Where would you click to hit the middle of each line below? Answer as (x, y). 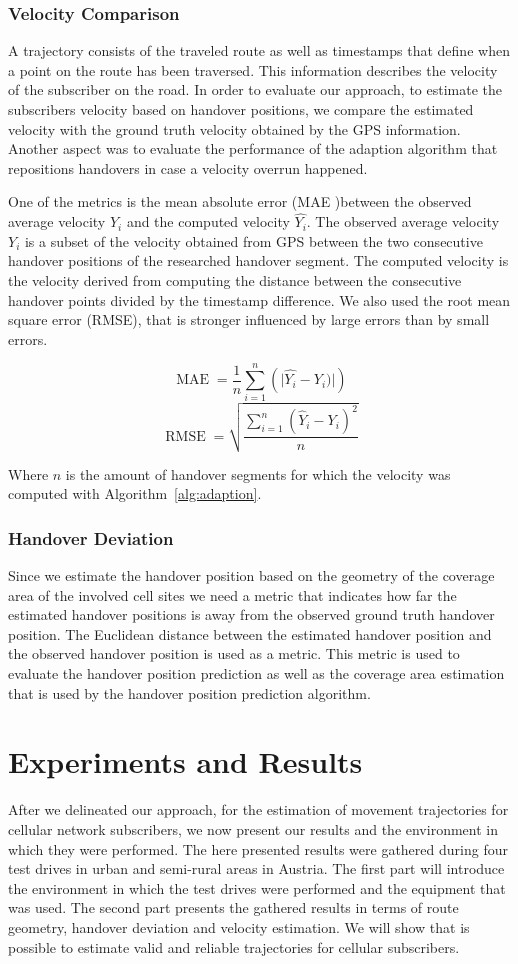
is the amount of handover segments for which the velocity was (258, 473)
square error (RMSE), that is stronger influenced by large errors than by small (249, 319)
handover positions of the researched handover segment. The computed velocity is (258, 260)
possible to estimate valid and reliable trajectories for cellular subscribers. (234, 946)
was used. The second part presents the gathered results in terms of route (233, 907)
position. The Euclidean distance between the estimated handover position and (250, 633)
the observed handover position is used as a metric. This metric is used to (234, 653)
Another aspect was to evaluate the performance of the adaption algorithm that (253, 148)
